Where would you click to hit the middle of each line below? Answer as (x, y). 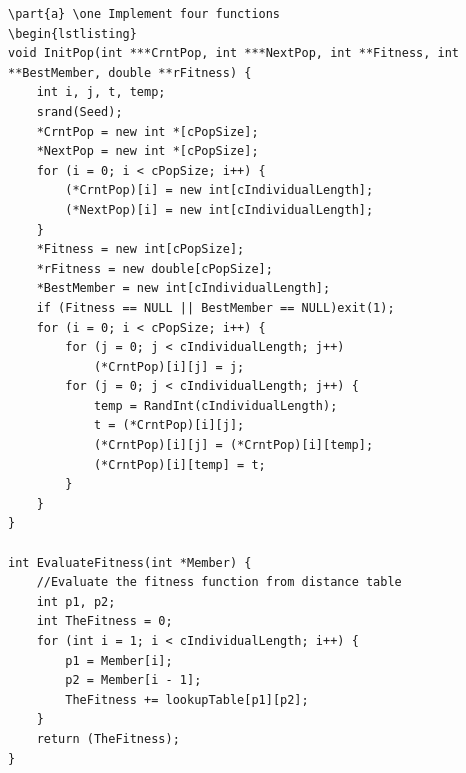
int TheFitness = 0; (104, 621)
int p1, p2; (76, 601)
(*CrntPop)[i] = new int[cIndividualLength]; (219, 190)
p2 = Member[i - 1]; (133, 680)
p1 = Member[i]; (119, 660)
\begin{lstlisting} (72, 33)
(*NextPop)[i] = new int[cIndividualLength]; (219, 209)
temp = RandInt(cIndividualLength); (215, 405)
